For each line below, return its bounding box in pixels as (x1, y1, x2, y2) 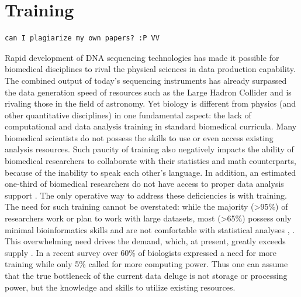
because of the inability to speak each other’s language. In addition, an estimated (5, 166, 296, 178)
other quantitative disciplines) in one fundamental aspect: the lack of (5, 108, 251, 121)
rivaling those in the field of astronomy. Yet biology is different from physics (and (5, 97, 296, 110)
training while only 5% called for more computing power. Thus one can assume (5, 258, 288, 270)
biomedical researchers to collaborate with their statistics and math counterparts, (5, 155, 296, 167)
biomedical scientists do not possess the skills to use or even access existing (5, 131, 274, 144)
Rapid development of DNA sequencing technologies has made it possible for (5, 51, 279, 63)
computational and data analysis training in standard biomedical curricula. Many (5, 120, 297, 132)
